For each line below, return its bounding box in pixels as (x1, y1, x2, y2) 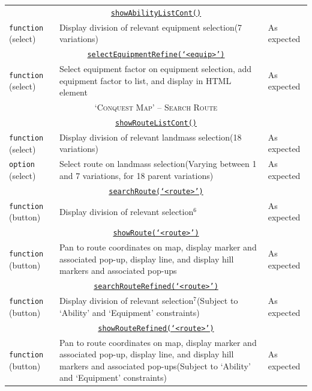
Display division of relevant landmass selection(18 (59, 130, 242, 143)
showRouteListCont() (115, 118, 197, 127)
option (9, 160, 35, 169)
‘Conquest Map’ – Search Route (94, 101, 218, 114)
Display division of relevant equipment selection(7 (59, 20, 242, 33)
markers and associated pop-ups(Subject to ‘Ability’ (59, 359, 251, 372)
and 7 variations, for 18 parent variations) (59, 169, 214, 181)
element (59, 86, 88, 99)
